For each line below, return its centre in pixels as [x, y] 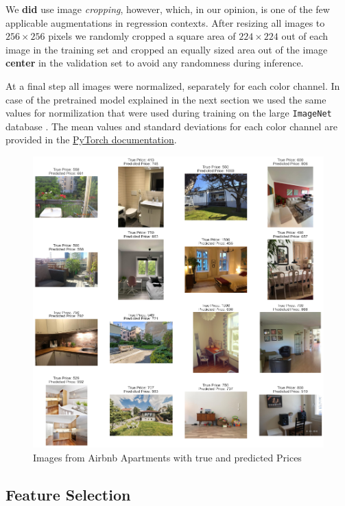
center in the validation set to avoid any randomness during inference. [155, 63]
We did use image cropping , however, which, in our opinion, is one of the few [168, 9]
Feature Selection [68, 494]
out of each [305, 36]
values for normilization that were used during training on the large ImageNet [169, 113]
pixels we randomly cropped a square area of [142, 36]
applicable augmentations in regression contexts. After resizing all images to [165, 22]
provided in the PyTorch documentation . [91, 140]
